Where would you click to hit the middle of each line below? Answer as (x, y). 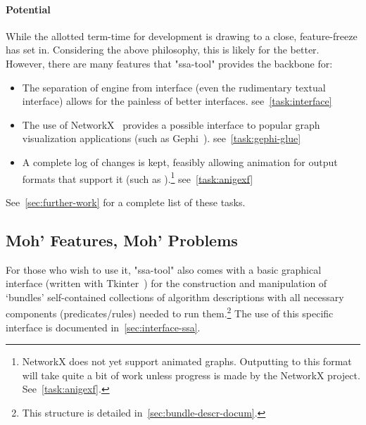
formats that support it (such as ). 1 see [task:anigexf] (138, 177)
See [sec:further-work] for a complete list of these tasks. (126, 202)
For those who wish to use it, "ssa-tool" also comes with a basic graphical (164, 269)
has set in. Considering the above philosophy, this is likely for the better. (163, 50)
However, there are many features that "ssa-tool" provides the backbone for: (169, 63)
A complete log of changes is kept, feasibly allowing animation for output (180, 161)
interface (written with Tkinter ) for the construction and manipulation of (166, 283)
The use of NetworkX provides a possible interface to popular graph (171, 124)
